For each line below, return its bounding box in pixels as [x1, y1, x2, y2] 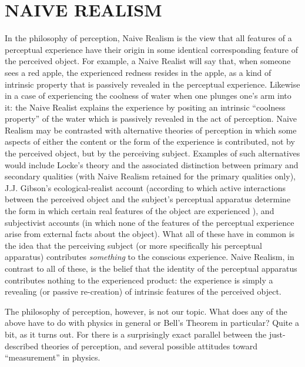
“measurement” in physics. [5, 351, 100, 363]
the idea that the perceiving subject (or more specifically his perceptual [5, 239, 262, 251]
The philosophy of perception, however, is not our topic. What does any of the [5, 305, 287, 317]
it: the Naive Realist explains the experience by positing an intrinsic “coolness [5, 101, 286, 113]
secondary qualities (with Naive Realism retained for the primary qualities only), [5, 170, 296, 182]
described [5, 339, 39, 352]
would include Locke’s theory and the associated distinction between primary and [5, 158, 299, 171]
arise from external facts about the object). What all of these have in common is [5, 228, 295, 240]
